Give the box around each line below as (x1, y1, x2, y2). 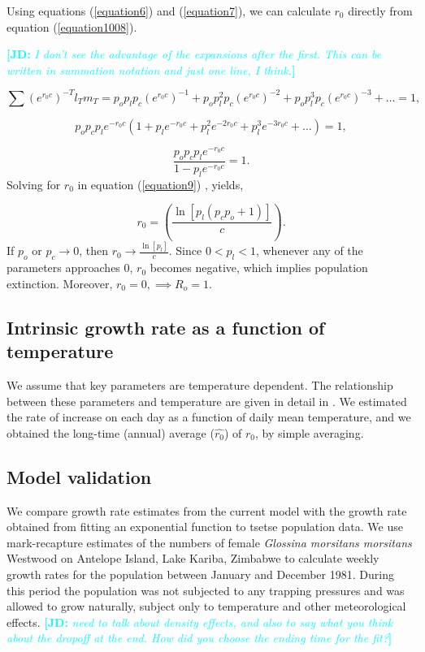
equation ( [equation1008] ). (7, 18, 137, 35)
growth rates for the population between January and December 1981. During (7, 565, 394, 582)
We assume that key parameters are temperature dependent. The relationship (7, 377, 393, 393)
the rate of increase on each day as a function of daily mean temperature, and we (7, 408, 411, 425)
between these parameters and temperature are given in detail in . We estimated (7, 392, 407, 409)
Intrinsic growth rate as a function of (7, 314, 325, 339)
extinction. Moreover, (7, 274, 113, 291)
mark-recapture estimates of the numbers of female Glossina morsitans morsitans (7, 533, 412, 551)
